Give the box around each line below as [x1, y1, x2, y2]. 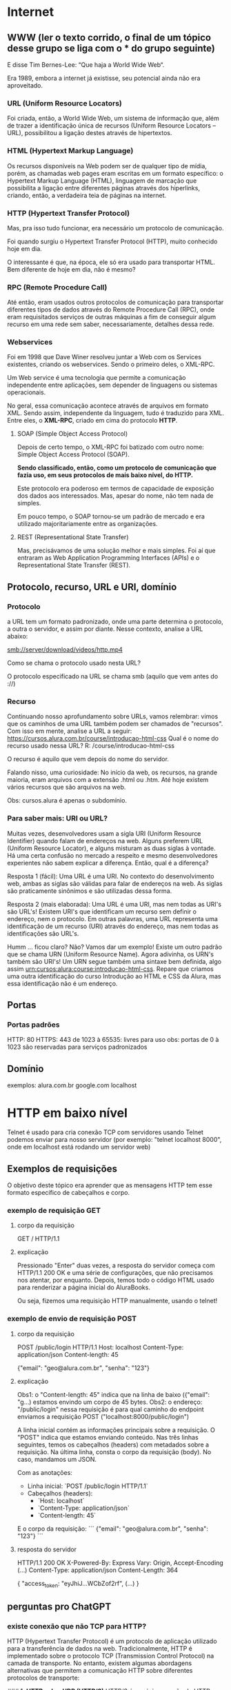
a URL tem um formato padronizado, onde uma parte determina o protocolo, [7, 618, 223, 626]
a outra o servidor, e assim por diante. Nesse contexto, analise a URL [7, 625, 203, 633]
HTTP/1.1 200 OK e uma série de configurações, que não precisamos [17, 1269, 214, 1277]
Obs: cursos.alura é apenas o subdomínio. [7, 796, 128, 805]
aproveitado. [7, 81, 43, 90]
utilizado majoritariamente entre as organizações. [17, 520, 158, 528]
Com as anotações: [17, 1468, 72, 1476]
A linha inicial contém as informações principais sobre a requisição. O [17, 1425, 216, 1434]
